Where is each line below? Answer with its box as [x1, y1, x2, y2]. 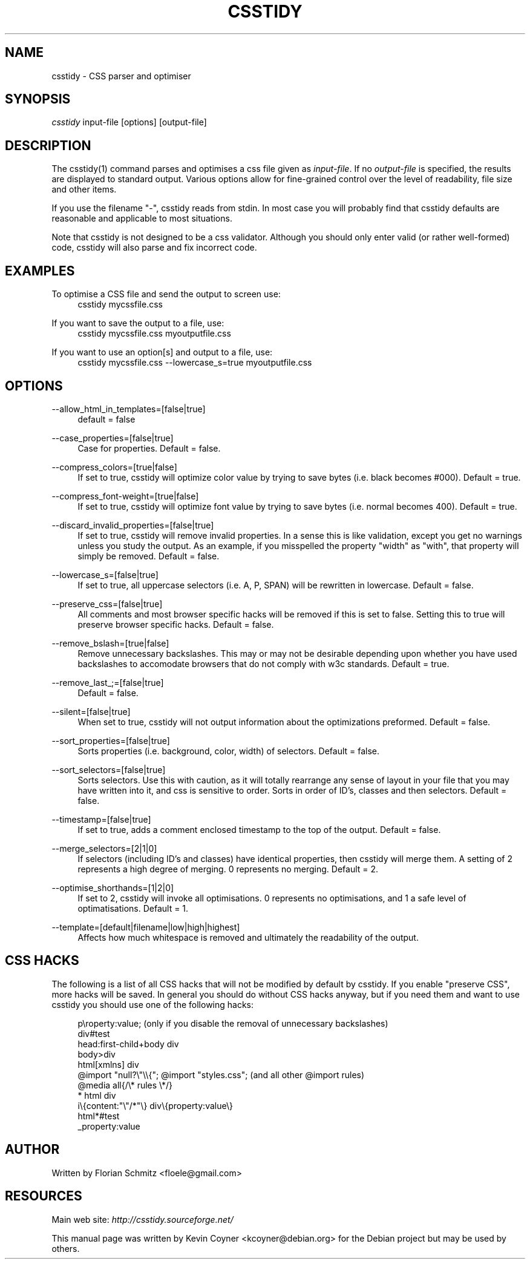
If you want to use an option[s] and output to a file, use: [51, 347, 273, 358]
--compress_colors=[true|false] [51, 461, 177, 472]
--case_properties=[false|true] [51, 432, 174, 443]
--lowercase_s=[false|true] [51, 569, 159, 580]
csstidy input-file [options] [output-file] [51, 117, 207, 128]
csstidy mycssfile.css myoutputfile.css [77, 328, 231, 339]
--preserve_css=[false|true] [51, 598, 163, 609]
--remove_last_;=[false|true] [51, 677, 164, 688]
